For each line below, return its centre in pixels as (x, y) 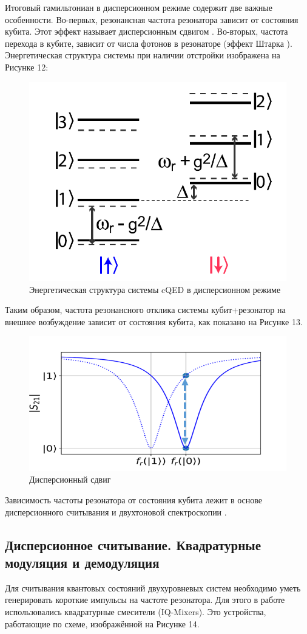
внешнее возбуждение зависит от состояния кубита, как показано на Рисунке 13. (154, 321)
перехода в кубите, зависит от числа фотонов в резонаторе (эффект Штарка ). (149, 43)
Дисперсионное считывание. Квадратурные (133, 544)
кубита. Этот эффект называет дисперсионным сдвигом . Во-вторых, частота (147, 31)
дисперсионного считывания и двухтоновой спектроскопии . (116, 512)
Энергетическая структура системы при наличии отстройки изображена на (143, 55)
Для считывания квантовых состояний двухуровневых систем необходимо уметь (153, 587)
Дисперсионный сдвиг (70, 479)
